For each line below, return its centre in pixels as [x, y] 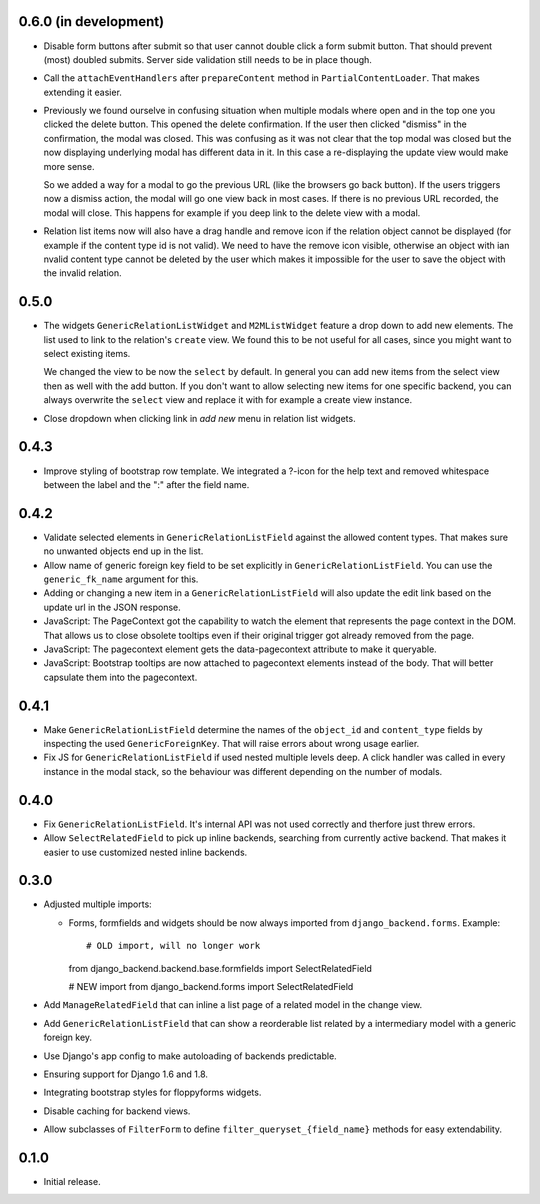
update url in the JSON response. [112, 607]
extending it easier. [82, 92]
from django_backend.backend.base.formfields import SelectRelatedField [220, 968]
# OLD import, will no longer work [173, 946]
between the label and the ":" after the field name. [146, 484]
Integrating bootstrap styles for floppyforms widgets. [152, 1092]
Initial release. [72, 1181]
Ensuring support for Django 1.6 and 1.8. [126, 1074]
